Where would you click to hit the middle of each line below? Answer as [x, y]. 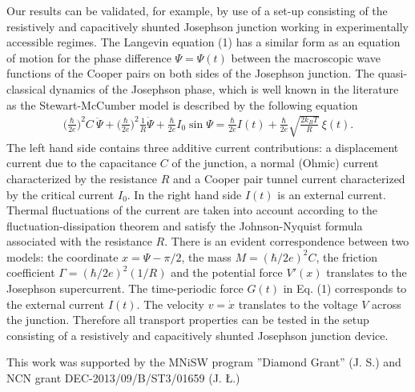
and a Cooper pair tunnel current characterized [289, 178]
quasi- [393, 73]
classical [26, 88]
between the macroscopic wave [306, 57]
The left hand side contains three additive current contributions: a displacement [203, 147]
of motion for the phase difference [89, 57]
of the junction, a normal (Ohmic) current [275, 163]
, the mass [206, 256]
